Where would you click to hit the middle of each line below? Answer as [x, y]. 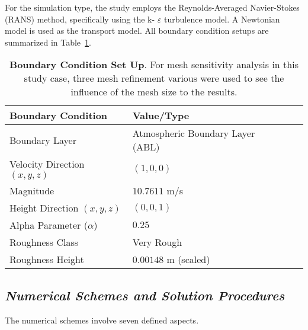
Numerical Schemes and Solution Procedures [145, 295]
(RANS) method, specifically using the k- [80, 19]
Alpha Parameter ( [49, 225]
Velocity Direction [47, 164]
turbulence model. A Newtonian [222, 19]
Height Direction [44, 208]
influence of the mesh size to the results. [154, 92]
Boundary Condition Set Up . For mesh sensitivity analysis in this [154, 65]
